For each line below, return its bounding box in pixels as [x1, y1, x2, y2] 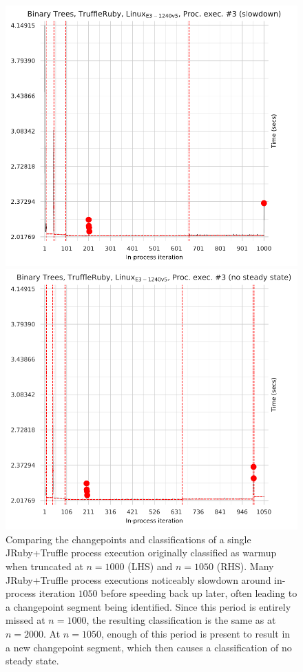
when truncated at [6, 559, 83, 573]
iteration [39, 586, 75, 600]
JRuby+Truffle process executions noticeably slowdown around [6, 572, 271, 587]
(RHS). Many [216, 559, 274, 573]
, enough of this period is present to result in [101, 626, 291, 640]
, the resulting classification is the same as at [86, 613, 276, 627]
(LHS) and [127, 559, 173, 573]
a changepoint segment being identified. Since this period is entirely [6, 599, 291, 613]
